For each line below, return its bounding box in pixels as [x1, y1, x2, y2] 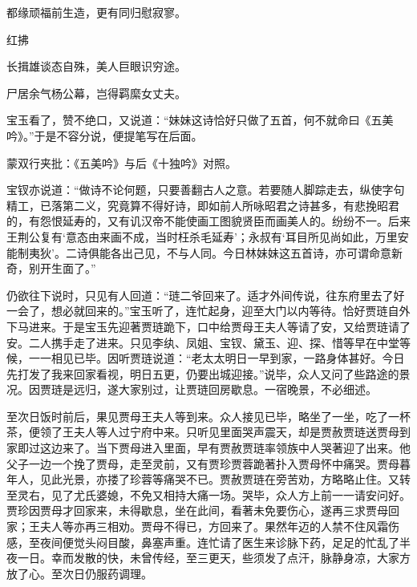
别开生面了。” [28, 260, 96, 277]
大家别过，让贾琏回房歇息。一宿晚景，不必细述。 [118, 381, 377, 398]
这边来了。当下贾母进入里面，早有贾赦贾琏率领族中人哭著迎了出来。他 [39, 439, 411, 456]
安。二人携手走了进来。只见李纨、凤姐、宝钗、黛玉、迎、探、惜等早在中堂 [6, 334, 399, 350]
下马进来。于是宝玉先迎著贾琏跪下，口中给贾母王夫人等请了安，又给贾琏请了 [6, 318, 411, 334]
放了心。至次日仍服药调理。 [6, 565, 152, 581]
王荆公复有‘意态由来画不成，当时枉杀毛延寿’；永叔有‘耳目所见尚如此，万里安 [6, 228, 409, 245]
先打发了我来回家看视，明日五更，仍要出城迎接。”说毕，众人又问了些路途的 [6, 365, 399, 382]
